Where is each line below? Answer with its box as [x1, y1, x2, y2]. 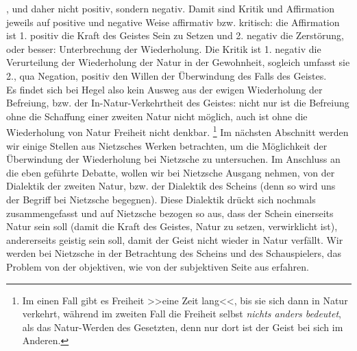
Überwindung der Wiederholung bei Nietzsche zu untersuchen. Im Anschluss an [6, 152, 341, 166]
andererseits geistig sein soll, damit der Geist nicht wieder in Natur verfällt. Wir [6, 232, 343, 247]
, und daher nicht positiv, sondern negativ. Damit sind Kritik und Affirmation [6, 1, 334, 15]
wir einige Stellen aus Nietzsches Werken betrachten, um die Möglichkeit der [6, 138, 328, 152]
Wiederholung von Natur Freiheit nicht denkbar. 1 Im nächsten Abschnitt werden [6, 123, 349, 139]
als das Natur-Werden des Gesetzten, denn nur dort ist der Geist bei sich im [22, 319, 343, 334]
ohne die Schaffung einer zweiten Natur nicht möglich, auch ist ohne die [6, 109, 308, 123]
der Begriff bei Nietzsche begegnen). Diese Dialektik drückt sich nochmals [6, 192, 316, 206]
